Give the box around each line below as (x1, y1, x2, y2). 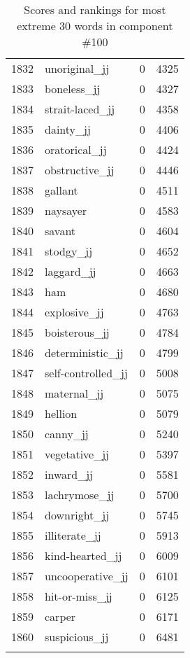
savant (45, 223, 76, 239)
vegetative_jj (45, 446, 110, 462)
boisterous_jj (45, 324, 110, 340)
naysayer (45, 202, 87, 218)
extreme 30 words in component (17, 17, 173, 34)
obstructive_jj (45, 162, 115, 178)
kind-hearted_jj (45, 547, 122, 563)
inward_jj (45, 466, 93, 482)
